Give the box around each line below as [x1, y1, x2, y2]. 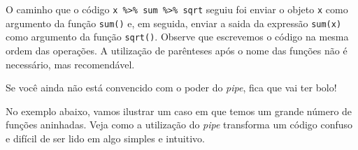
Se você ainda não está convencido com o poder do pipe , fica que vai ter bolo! [6, 80, 337, 95]
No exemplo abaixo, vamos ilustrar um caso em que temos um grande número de [6, 103, 352, 118]
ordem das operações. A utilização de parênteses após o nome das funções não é [6, 43, 348, 57]
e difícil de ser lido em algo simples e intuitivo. [6, 130, 205, 145]
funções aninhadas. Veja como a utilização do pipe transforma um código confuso [6, 117, 353, 132]
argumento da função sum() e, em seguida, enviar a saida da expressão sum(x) [6, 15, 342, 30]
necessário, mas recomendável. [6, 57, 135, 71]
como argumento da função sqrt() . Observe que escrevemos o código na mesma [6, 29, 349, 44]
